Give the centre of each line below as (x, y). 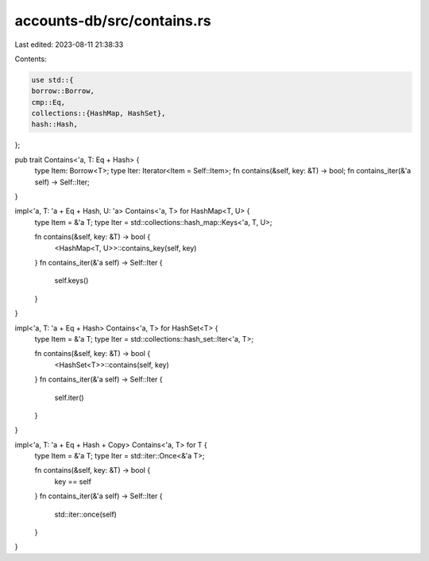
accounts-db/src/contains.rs (113, 21)
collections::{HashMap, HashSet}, (99, 114)
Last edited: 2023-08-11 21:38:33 (69, 44)
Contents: (31, 59)
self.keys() (71, 280)
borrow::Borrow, (63, 91)
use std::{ (52, 80)
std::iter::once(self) (85, 514)
